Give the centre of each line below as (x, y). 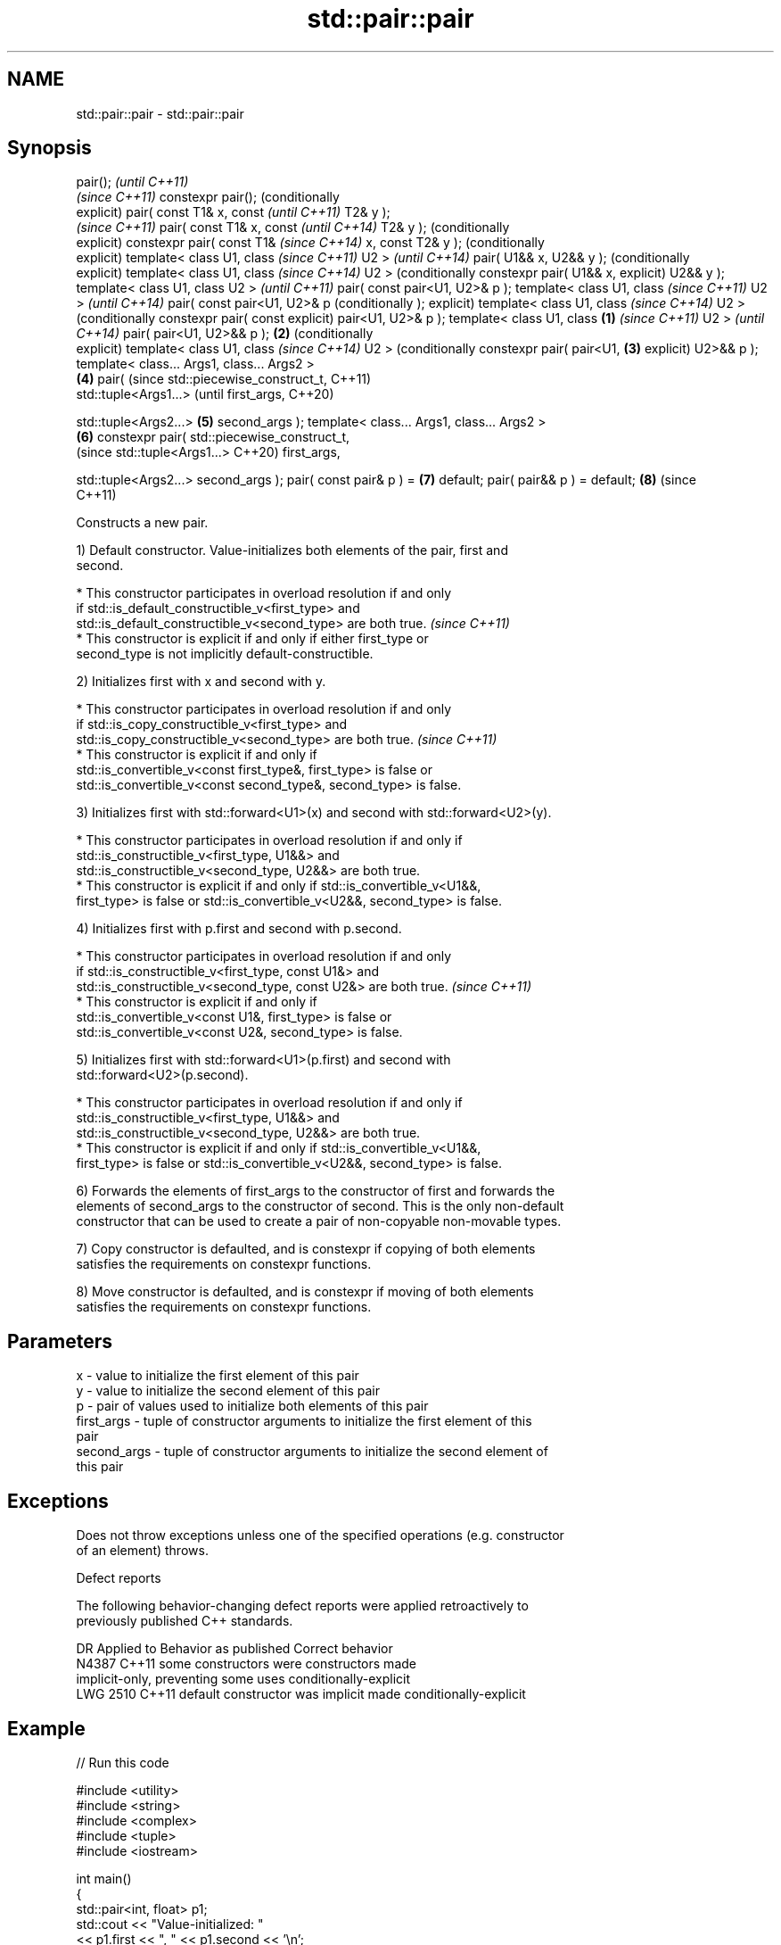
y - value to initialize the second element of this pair (228, 1391)
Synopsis (49, 148)
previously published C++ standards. (185, 1621)
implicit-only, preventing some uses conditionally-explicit (243, 1679)
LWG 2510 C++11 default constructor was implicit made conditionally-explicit (301, 1694)
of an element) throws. (142, 1551)
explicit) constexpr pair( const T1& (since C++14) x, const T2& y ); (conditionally (310, 243)
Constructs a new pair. (142, 523)
